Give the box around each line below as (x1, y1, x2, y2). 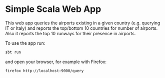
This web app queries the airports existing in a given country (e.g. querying (5, 20, 160, 26)
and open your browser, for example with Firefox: (5, 59, 106, 65)
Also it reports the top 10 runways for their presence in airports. (5, 30, 136, 36)
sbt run (5, 50, 21, 55)
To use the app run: (5, 40, 45, 46)
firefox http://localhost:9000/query (5, 68, 84, 73)
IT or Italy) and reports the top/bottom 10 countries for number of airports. (5, 25, 158, 31)
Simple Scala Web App (5, 3, 101, 15)
